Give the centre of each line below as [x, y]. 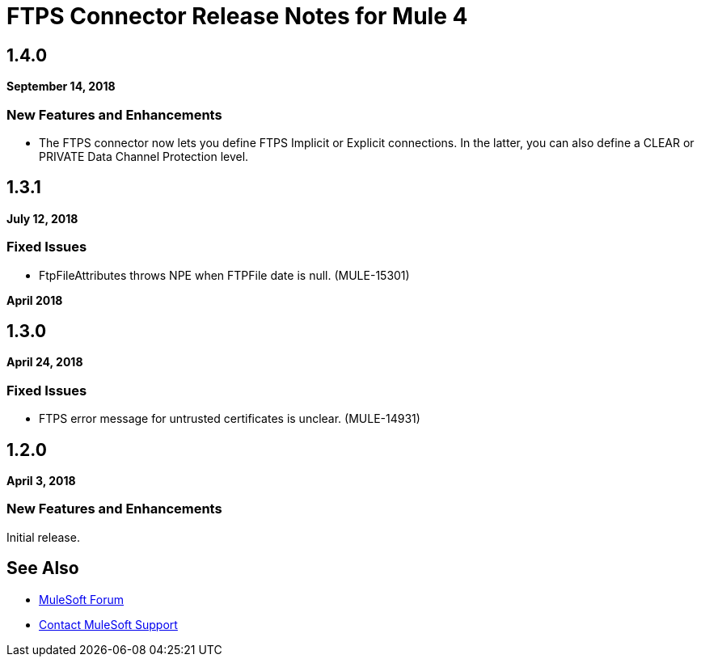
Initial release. [43, 537]
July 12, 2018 [42, 218]
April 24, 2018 [45, 362]
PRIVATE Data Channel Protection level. [144, 156]
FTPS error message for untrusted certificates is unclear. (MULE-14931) [230, 419]
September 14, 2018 [61, 87]
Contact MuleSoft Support [108, 624]
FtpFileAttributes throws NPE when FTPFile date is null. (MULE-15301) [224, 275]
